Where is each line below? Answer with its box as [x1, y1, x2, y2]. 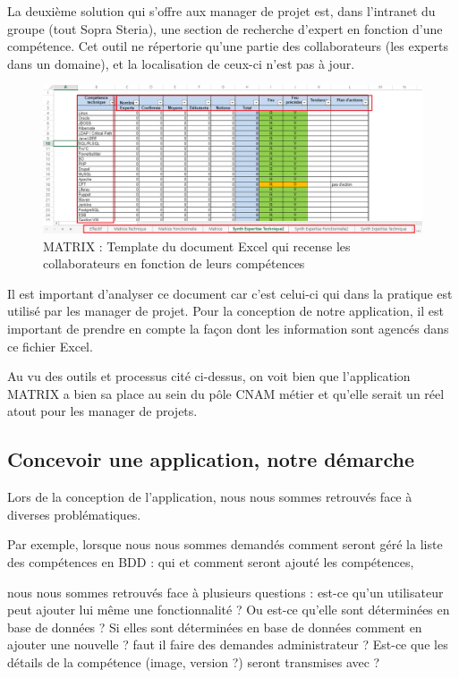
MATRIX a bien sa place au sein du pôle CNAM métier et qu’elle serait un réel [7, 384, 445, 403]
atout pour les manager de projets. [7, 402, 198, 420]
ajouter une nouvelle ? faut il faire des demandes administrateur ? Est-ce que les [7, 635, 448, 654]
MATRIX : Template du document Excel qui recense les [43, 236, 351, 255]
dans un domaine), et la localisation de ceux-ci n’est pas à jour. [7, 54, 355, 72]
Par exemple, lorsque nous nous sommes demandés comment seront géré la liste [7, 535, 443, 554]
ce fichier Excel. [7, 336, 93, 355]
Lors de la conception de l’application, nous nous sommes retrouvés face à [7, 487, 412, 506]
